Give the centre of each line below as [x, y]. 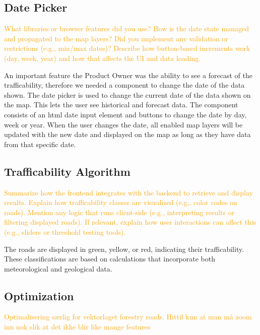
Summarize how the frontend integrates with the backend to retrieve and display [128, 192]
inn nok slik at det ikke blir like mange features [77, 327]
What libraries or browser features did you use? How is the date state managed [126, 28]
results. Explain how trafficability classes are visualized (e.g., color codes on [121, 202]
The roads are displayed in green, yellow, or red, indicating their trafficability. [124, 249]
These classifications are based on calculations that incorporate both [110, 259]
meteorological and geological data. [58, 268]
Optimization [39, 295]
